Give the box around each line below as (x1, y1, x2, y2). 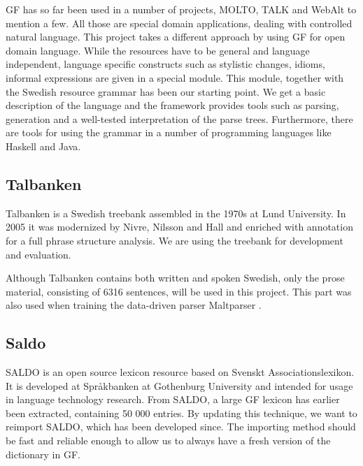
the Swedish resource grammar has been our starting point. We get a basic (6, 84, 326, 99)
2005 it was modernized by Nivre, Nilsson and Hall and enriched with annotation (6, 219, 353, 234)
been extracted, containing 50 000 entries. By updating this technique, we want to (6, 405, 357, 420)
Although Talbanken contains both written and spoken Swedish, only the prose (6, 270, 345, 285)
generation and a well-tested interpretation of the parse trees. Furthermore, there (6, 111, 353, 126)
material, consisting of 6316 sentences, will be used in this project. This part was (6, 284, 352, 298)
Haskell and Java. (6, 138, 81, 153)
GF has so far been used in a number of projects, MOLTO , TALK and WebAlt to (6, 2, 357, 16)
